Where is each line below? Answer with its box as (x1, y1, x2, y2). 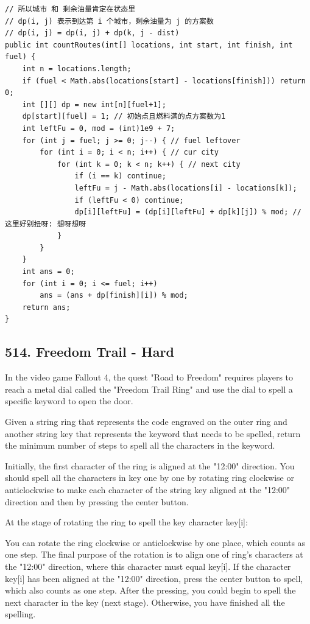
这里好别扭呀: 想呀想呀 (5, 219, 86, 228)
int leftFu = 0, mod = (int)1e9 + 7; (22, 124, 175, 133)
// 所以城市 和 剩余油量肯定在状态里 (5, 5, 136, 13)
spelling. (5, 608, 36, 620)
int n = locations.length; (22, 64, 132, 73)
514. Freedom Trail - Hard (5, 342, 174, 361)
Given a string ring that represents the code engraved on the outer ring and (5, 415, 287, 428)
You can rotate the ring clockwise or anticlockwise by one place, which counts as (5, 536, 306, 549)
